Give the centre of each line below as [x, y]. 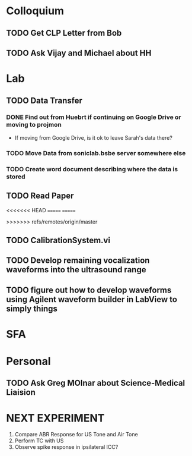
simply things [32, 308]
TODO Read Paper [40, 196]
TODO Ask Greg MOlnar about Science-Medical [96, 383]
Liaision [21, 393]
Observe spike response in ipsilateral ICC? [66, 447]
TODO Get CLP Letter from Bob [64, 33]
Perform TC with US [39, 441]
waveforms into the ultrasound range [76, 270]
